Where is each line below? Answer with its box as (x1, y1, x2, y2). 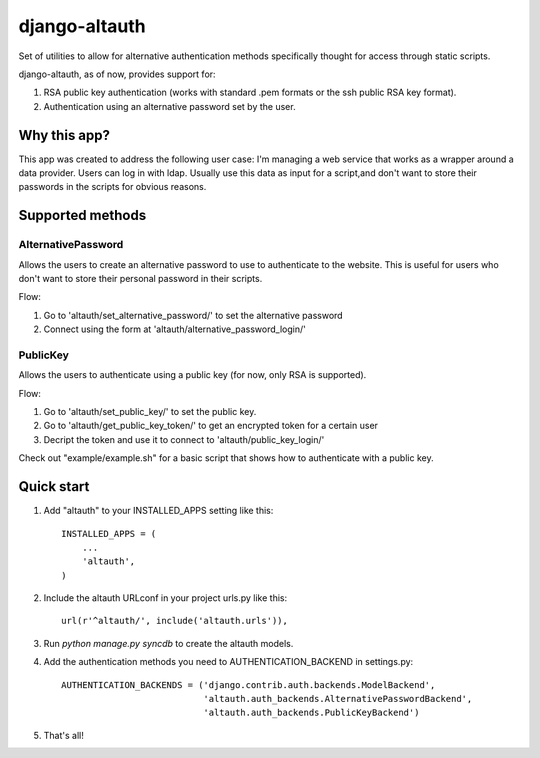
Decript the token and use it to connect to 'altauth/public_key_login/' (43, 433, 325, 445)
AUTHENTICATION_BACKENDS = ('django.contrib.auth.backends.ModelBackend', (61, 679, 436, 690)
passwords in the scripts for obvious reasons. (18, 181, 207, 193)
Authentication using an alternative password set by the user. (43, 100, 296, 112)
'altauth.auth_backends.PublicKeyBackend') (203, 707, 420, 719)
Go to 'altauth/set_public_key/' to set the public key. (43, 406, 257, 418)
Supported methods (18, 207, 147, 224)
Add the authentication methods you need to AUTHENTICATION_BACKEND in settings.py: (43, 656, 414, 668)
